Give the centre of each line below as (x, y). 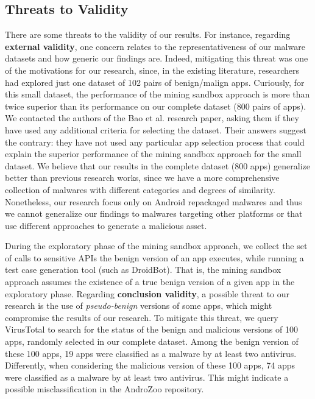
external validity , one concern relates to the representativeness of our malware (155, 46)
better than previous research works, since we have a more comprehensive (142, 178)
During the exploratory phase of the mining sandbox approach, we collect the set (156, 246)
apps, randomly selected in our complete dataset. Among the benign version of (152, 341)
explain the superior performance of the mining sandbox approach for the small (153, 154)
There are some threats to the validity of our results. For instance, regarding (148, 34)
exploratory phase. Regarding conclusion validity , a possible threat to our (147, 293)
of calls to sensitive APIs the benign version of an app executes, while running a (154, 257)
